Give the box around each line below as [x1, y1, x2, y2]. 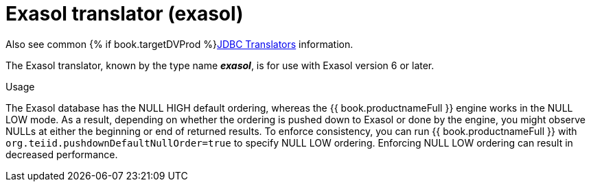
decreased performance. [5, 148, 118, 160]
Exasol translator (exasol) [5, 2, 244, 25]
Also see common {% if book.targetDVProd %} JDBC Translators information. [5, 38, 354, 50]
